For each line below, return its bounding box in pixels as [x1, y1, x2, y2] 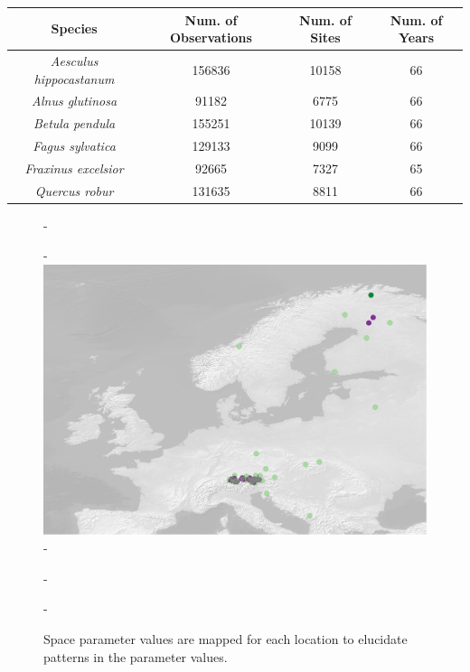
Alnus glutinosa [32, 91, 117, 110]
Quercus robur [34, 181, 114, 200]
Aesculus [50, 51, 99, 70]
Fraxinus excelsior [24, 158, 124, 177]
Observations [169, 28, 252, 47]
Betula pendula [33, 114, 116, 133]
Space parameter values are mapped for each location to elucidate [43, 630, 408, 649]
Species [51, 19, 98, 38]
